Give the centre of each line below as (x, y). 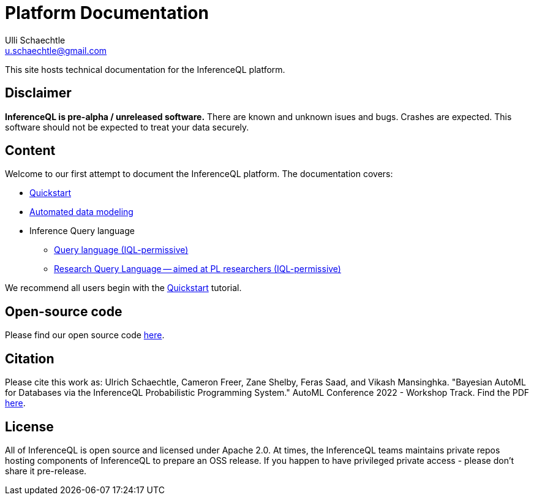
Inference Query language (82, 231)
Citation (30, 358)
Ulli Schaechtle (35, 40)
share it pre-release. (46, 471)
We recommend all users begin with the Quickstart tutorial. (123, 288)
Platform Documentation (107, 13)
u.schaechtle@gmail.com (56, 50)
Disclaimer (38, 93)
